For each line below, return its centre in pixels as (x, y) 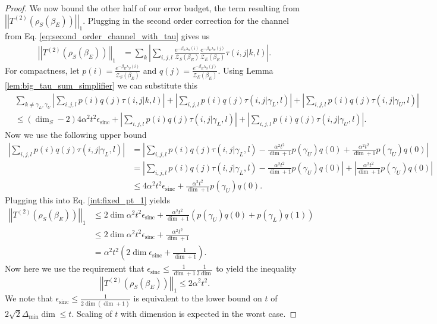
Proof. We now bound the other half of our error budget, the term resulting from (152, 8)
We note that (29, 298)
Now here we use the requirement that (75, 268)
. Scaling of (92, 313)
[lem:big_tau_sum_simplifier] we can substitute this (101, 85)
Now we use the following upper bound (76, 135)
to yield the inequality (256, 268)
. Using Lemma (246, 70)
